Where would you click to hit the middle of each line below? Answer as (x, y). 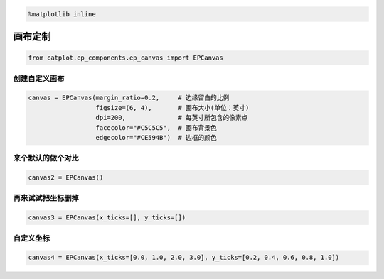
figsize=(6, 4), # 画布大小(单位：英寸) (172, 108)
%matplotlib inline (62, 14)
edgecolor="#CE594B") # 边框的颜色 (156, 137)
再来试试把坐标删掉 (46, 198)
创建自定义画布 (39, 78)
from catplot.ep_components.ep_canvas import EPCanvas (126, 58)
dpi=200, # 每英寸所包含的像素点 (172, 118)
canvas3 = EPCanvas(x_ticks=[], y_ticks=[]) (107, 218)
